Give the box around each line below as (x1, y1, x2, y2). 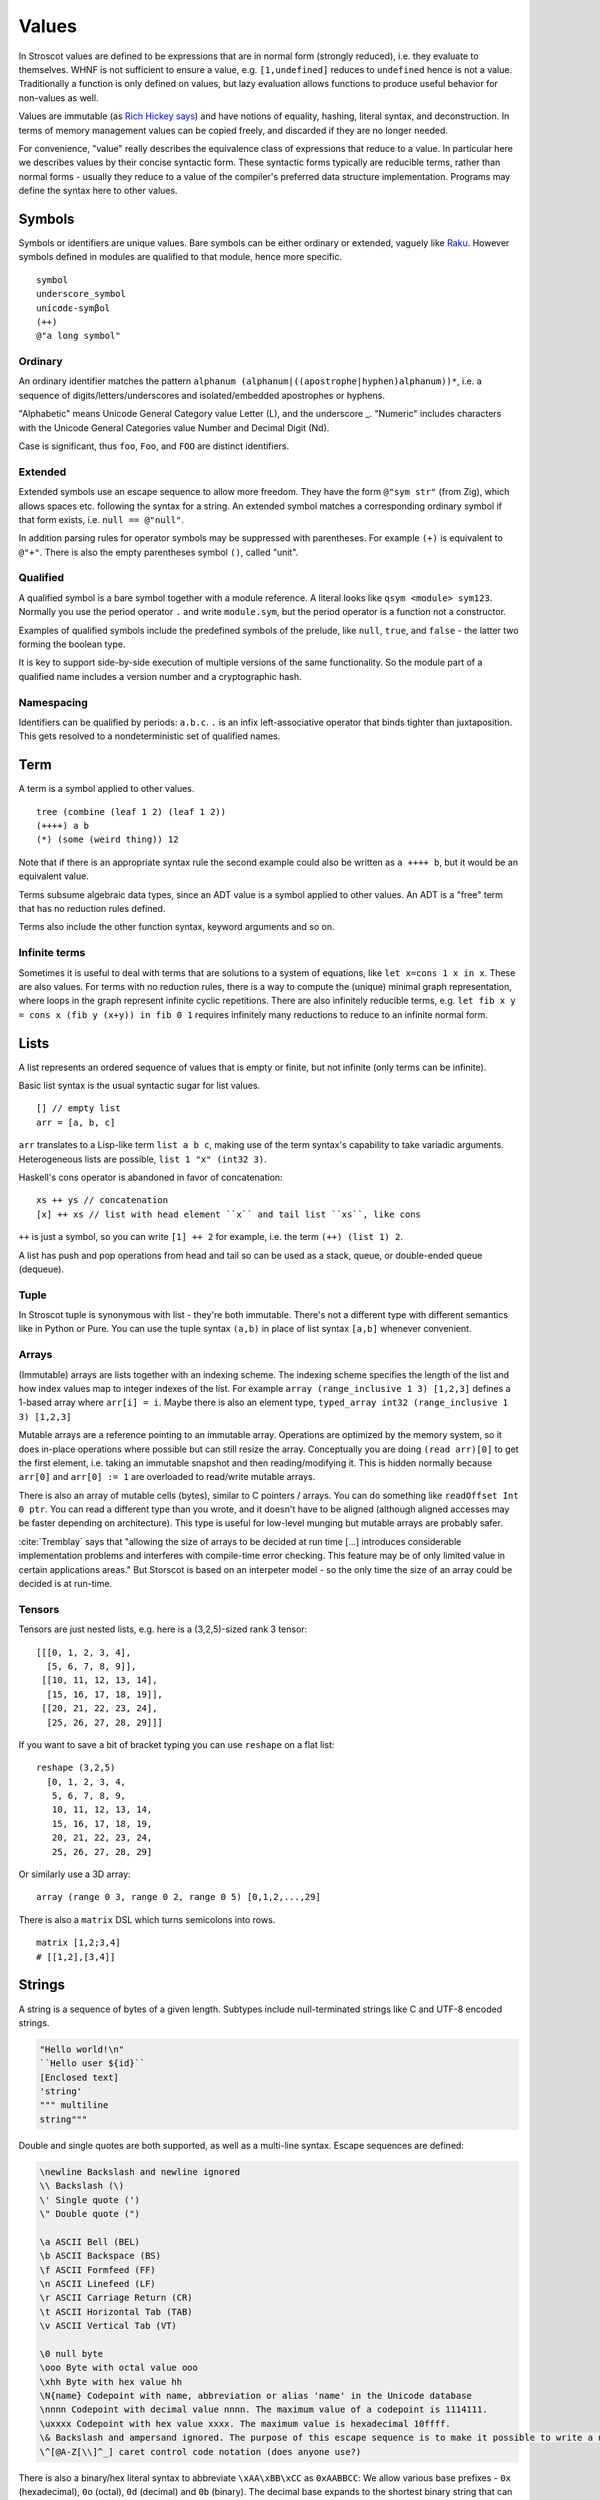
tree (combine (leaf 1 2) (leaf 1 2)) (36, 806, 227, 817)
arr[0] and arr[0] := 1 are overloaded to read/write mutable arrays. (18, 1471, 316, 1483)
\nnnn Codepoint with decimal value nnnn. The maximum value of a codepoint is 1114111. (39, 2404, 489, 2415)
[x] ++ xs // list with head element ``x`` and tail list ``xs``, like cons (36, 1208, 422, 1220)
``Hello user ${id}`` (39, 2058, 146, 2069)
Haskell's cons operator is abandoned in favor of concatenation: (18, 1171, 284, 1183)
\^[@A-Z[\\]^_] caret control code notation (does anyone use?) (39, 2446, 362, 2457)
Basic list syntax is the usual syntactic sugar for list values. (18, 1079, 261, 1091)
